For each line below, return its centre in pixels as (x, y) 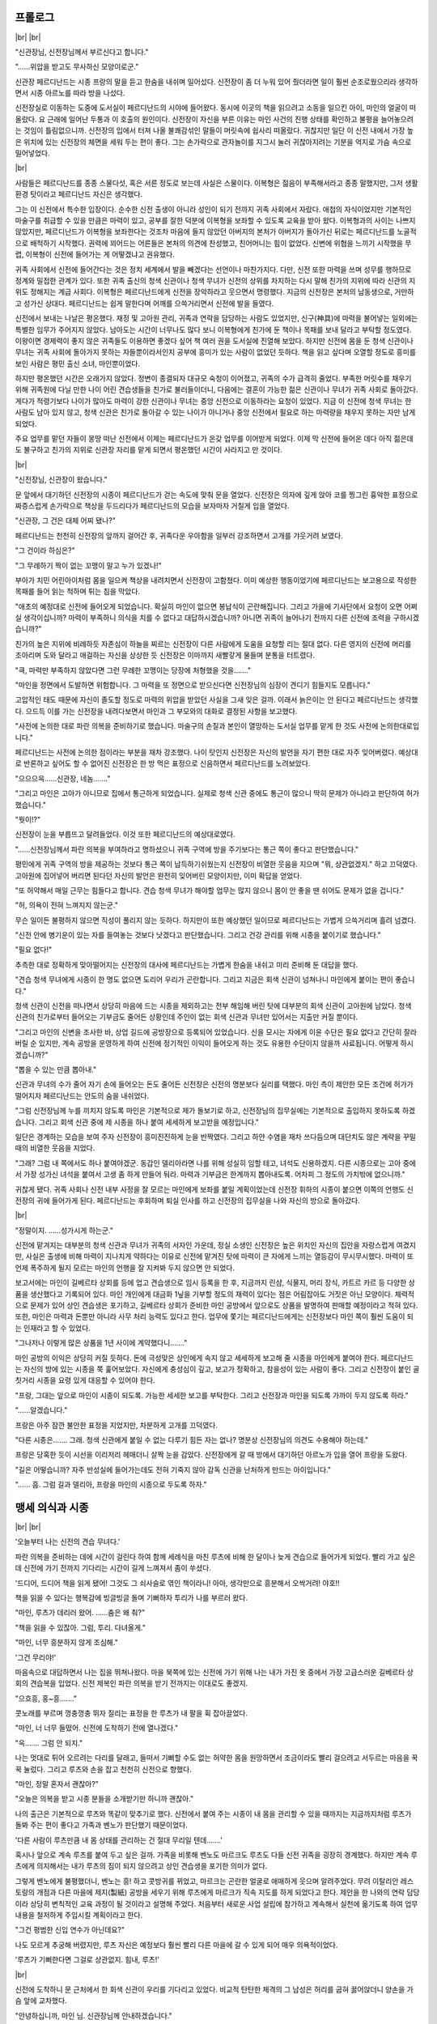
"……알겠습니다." (41, 1410)
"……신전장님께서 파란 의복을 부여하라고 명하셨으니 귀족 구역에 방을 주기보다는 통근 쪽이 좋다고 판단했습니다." (187, 849)
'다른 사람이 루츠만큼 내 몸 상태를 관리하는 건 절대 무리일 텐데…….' (119, 1840)
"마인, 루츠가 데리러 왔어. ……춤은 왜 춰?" (80, 1613)
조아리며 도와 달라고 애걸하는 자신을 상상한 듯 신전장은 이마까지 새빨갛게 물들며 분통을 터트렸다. (165, 655)
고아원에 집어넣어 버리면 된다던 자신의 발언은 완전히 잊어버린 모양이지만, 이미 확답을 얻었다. (159, 875)
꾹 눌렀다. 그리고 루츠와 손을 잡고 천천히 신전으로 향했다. (103, 1769)
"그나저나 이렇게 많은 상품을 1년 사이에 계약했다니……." (101, 1343)
